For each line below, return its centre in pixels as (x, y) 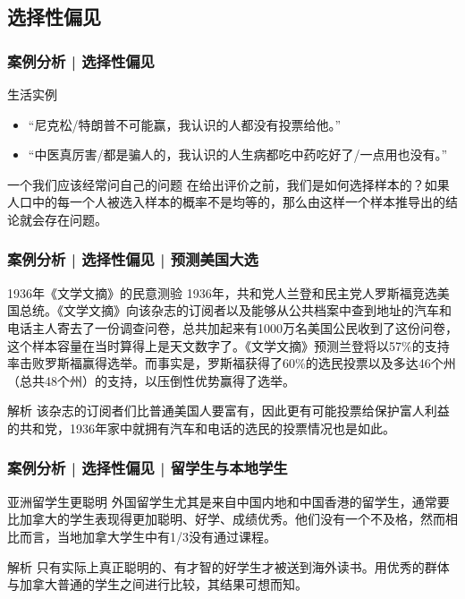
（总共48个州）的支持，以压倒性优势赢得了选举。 (151, 380)
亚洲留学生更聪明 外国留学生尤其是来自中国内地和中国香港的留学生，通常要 (228, 501)
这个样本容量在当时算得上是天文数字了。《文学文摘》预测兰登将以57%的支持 (228, 345)
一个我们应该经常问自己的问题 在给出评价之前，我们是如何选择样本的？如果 (228, 184)
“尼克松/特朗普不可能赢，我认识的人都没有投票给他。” (185, 124)
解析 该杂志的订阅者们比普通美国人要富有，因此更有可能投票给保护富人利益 (228, 411)
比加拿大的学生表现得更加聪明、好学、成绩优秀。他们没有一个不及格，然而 (226, 519)
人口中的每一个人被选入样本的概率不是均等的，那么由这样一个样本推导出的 (226, 202)
